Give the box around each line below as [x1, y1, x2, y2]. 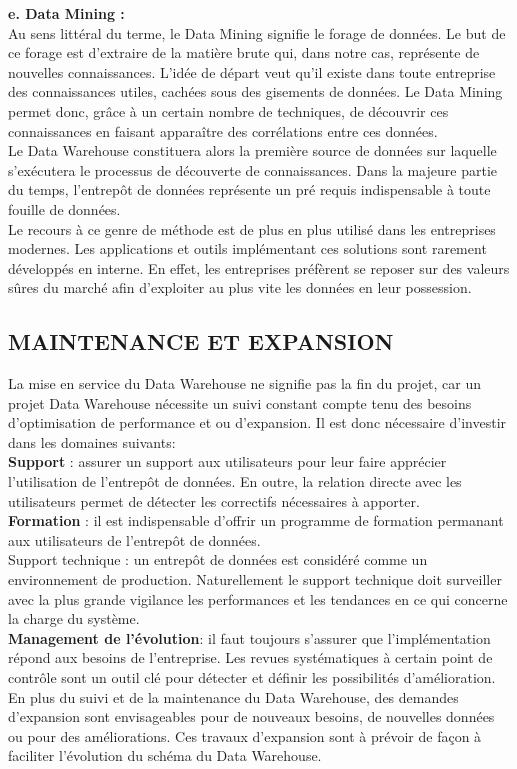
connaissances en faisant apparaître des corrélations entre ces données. [8, 120, 438, 141]
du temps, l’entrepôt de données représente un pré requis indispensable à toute [8, 179, 491, 200]
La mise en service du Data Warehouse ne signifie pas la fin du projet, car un [8, 373, 482, 394]
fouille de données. [8, 198, 121, 219]
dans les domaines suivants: [8, 431, 176, 452]
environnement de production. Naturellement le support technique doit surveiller [8, 569, 502, 590]
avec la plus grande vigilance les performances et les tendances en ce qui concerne [8, 588, 508, 609]
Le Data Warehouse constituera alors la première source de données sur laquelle [8, 140, 497, 161]
